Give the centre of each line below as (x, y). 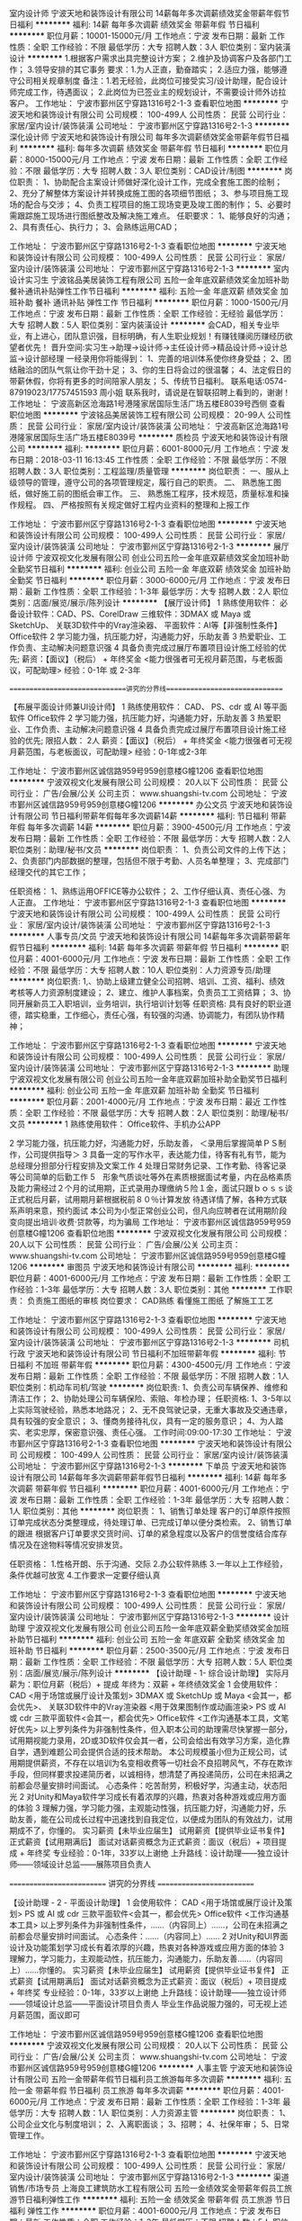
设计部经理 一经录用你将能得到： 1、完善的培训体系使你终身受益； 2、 (154, 359)
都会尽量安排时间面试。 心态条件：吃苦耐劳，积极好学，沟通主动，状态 (148, 1785)
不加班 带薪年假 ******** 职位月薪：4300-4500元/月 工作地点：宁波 (163, 1365)
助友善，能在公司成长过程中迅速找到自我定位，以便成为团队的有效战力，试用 (151, 1819)
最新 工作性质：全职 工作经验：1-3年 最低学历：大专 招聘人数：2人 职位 (157, 591)
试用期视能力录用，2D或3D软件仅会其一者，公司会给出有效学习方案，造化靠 (150, 1740)
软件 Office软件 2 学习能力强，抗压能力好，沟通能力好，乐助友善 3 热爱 (141, 718)
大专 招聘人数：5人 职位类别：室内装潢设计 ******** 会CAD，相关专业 (141, 325)
